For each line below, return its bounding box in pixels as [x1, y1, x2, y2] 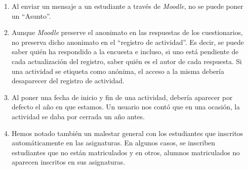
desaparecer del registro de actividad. [11, 75, 124, 86]
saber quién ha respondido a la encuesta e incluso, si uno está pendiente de [11, 46, 239, 57]
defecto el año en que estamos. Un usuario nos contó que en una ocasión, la [11, 102, 240, 112]
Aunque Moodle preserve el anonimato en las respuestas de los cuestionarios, [11, 27, 243, 37]
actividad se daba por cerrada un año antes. [11, 111, 145, 121]
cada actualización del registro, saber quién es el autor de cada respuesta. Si [11, 56, 242, 66]
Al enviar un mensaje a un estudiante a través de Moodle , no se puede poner [11, 1, 244, 11]
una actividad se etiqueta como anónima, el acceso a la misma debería [11, 66, 224, 76]
